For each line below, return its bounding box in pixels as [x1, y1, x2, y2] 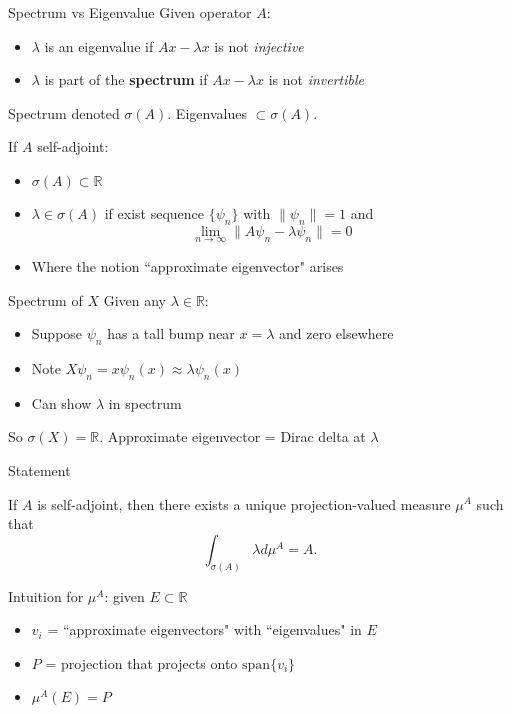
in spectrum [108, 392, 182, 413]
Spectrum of [8, 289, 83, 310]
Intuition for [8, 585, 84, 606]
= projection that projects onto [45, 652, 238, 673]
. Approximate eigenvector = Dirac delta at [99, 426, 366, 447]
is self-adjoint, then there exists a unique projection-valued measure [37, 493, 451, 514]
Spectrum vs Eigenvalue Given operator [8, 2, 252, 22]
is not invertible [268, 69, 365, 90]
